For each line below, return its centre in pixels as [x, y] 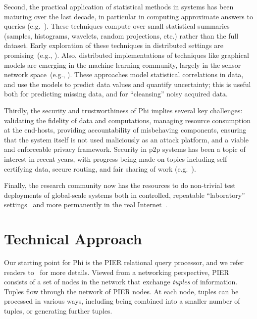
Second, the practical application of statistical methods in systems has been [119, 6]
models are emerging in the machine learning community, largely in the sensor [123, 65]
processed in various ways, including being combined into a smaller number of [122, 301]
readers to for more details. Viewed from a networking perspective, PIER [117, 272]
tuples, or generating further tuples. [58, 310]
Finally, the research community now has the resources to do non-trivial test [120, 185]
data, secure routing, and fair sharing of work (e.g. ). [115, 168]
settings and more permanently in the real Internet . [86, 205]
